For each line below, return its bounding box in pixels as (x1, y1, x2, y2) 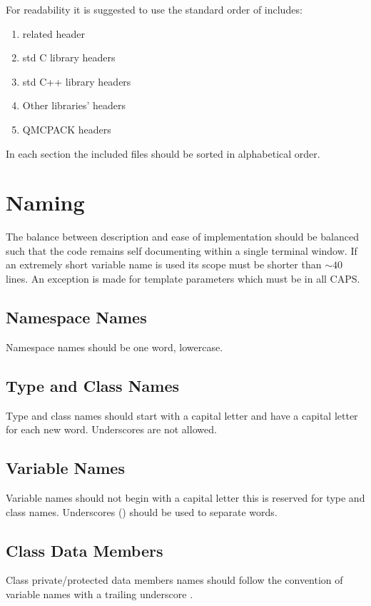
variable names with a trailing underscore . (6, 587, 193, 602)
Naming (6, 188, 85, 217)
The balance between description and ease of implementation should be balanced (6, 229, 359, 244)
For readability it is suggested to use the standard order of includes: (6, 2, 303, 16)
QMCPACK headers (22, 121, 111, 136)
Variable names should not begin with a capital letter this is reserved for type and (6, 490, 365, 505)
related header (22, 26, 85, 41)
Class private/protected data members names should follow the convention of (6, 572, 343, 587)
